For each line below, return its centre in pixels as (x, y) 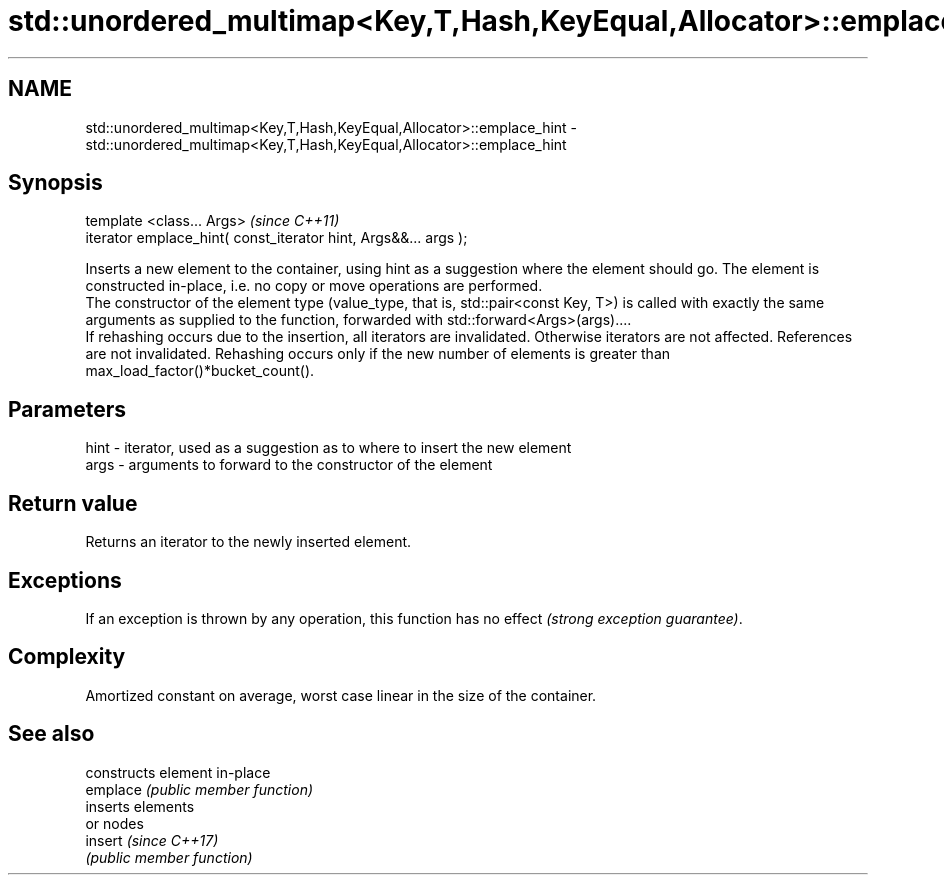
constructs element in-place (178, 772)
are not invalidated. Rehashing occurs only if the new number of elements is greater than (378, 354)
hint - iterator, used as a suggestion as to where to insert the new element (328, 448)
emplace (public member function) (199, 789)
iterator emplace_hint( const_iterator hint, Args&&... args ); (276, 238)
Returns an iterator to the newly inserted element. (248, 542)
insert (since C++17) (152, 840)
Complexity (67, 657)
